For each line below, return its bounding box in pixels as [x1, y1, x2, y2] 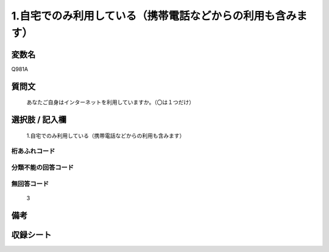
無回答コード [11, 180, 49, 188]
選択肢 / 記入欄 [11, 114, 67, 125]
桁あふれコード [11, 147, 55, 155]
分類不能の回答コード [11, 163, 74, 172]
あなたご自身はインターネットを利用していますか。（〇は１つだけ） [26, 99, 195, 106]
